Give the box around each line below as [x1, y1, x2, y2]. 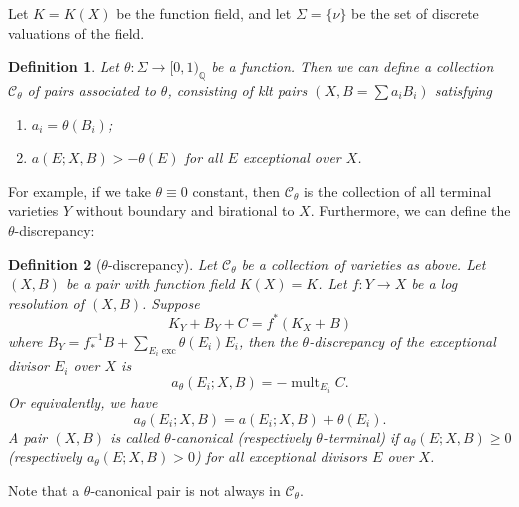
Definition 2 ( [8, 253, 102, 274]
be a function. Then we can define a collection [211, 56, 494, 77]
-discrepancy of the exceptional [309, 330, 496, 351]
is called [110, 426, 160, 447]
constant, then [192, 180, 281, 201]
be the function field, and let [116, 3, 292, 23]
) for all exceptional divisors [194, 446, 368, 467]
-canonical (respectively [170, 426, 312, 447]
